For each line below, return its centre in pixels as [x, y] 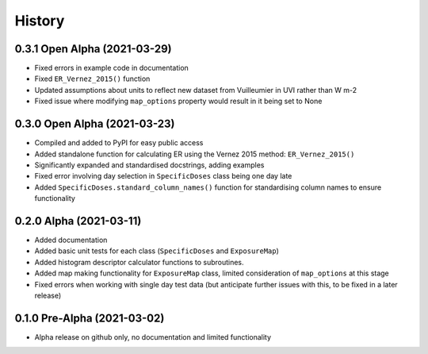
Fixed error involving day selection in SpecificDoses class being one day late [163, 176]
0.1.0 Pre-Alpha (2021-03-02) [90, 318]
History [40, 21]
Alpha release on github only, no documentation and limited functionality [153, 337]
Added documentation [71, 240]
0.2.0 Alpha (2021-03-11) [78, 221]
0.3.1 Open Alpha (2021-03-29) [93, 49]
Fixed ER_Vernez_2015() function [92, 79]
